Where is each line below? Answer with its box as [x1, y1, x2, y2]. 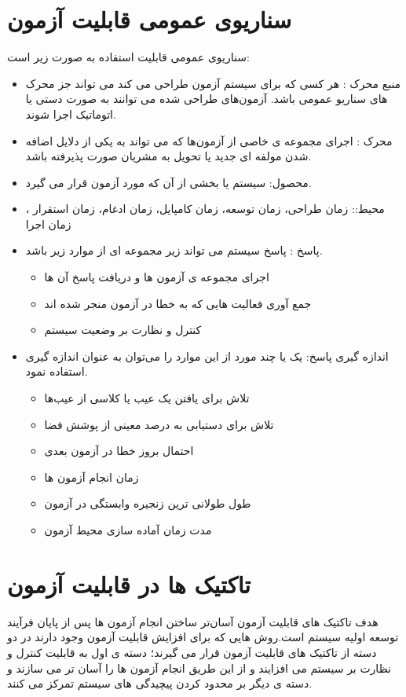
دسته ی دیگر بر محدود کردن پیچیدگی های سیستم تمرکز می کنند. [7, 675, 313, 691]
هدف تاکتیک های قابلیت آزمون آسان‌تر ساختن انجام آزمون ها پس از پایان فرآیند [7, 613, 379, 629]
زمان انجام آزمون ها [44, 468, 139, 485]
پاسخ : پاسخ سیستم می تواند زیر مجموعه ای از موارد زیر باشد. [25, 242, 323, 259]
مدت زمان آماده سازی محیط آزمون [44, 522, 212, 537]
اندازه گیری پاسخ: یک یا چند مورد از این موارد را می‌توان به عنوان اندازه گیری [25, 347, 389, 364]
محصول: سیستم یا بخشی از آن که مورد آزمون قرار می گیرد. [25, 174, 312, 190]
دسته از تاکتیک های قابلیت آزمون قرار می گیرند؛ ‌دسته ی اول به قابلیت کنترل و [7, 644, 377, 660]
